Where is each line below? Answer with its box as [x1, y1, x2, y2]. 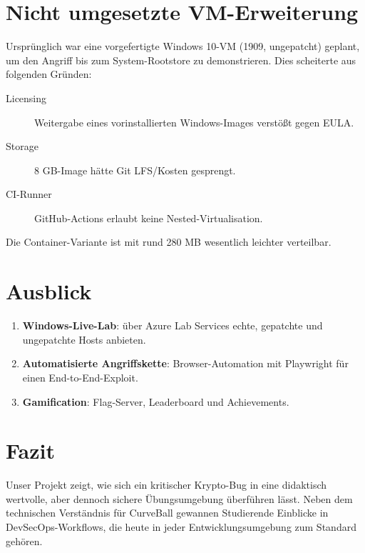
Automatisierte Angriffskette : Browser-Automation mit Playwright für [22, 356, 349, 371]
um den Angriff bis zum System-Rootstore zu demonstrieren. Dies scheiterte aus [6, 52, 356, 67]
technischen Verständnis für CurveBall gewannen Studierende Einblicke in [6, 505, 329, 520]
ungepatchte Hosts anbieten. [22, 332, 146, 347]
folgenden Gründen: [6, 66, 92, 81]
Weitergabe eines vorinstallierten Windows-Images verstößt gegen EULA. [34, 114, 354, 129]
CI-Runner [6, 186, 52, 201]
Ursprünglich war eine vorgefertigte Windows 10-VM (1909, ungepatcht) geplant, [6, 39, 360, 54]
